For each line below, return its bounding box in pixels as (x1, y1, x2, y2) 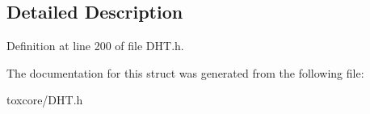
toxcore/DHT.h (6, 91, 83, 108)
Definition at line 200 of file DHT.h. (6, 37, 184, 54)
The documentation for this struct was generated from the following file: (6, 64, 364, 81)
